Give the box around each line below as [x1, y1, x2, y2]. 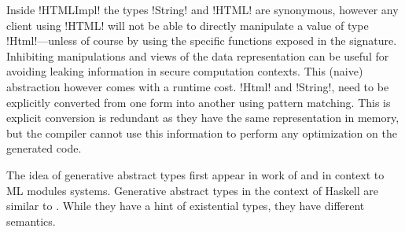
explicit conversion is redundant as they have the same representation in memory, [6, 109, 399, 126]
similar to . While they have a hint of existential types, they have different [6, 197, 365, 214]
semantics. [6, 212, 56, 229]
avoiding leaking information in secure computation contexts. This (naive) [6, 63, 363, 79]
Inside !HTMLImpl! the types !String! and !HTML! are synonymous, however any [6, 2, 399, 17]
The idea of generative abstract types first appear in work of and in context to [6, 166, 385, 182]
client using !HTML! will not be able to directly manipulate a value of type [6, 17, 369, 33]
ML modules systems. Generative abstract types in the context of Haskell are [6, 182, 379, 198]
